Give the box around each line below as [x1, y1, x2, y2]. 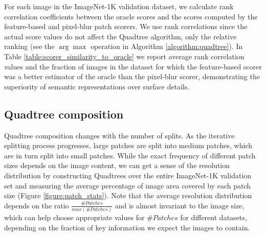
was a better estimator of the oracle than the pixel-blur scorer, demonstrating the [4, 71, 260, 82]
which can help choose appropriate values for [4, 212, 145, 223]
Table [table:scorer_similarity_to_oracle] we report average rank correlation [4, 51, 245, 61]
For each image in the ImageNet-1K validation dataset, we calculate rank [4, 1, 234, 11]
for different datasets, [180, 212, 247, 223]
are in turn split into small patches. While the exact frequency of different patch [4, 150, 256, 160]
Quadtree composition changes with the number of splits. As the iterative [4, 130, 235, 140]
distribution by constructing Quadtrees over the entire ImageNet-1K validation [4, 170, 252, 180]
